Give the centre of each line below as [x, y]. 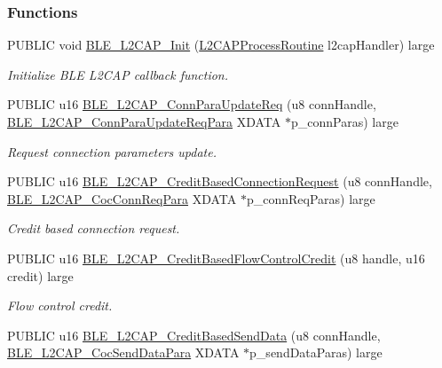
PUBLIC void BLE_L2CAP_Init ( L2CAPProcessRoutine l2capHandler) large [221, 45]
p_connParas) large [344, 121]
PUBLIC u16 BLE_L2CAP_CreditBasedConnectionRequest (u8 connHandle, [220, 181]
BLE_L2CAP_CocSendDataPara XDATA [123, 352]
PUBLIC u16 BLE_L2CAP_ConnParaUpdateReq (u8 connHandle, [192, 104]
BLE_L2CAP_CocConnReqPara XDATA [122, 198]
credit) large [40, 275]
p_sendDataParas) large [316, 352]
